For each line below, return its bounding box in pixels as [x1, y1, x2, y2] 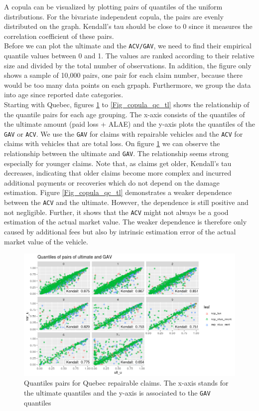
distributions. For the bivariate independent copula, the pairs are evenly [4, 11, 224, 21]
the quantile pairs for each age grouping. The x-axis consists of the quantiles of [4, 109, 245, 119]
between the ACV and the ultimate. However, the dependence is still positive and [4, 197, 249, 207]
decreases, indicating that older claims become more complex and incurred [4, 168, 232, 178]
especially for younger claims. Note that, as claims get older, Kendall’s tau [4, 158, 232, 168]
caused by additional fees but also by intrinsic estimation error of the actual [4, 226, 236, 236]
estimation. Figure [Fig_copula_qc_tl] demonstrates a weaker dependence [4, 187, 232, 198]
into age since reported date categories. [4, 89, 124, 100]
